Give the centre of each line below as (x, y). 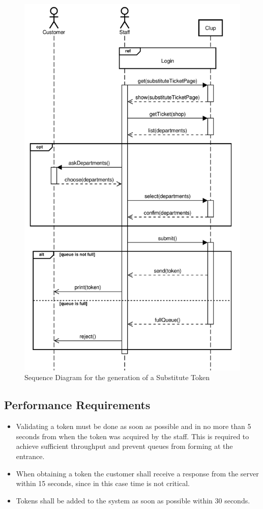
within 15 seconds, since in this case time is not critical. (103, 483)
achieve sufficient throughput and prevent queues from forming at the (124, 446)
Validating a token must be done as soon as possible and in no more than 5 (134, 426)
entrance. (30, 456)
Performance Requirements (77, 405)
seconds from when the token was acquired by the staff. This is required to (133, 436)
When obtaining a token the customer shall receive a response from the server (137, 473)
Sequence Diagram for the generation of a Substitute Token (117, 377)
